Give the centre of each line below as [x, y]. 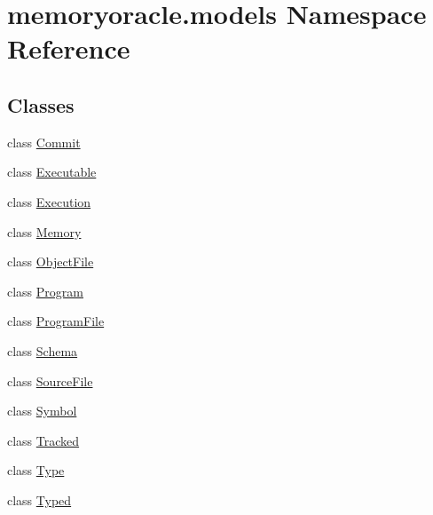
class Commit [44, 142]
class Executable [52, 172]
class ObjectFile [51, 261]
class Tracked [43, 440]
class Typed [39, 499]
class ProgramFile [56, 321]
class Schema [43, 350]
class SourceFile [50, 380]
